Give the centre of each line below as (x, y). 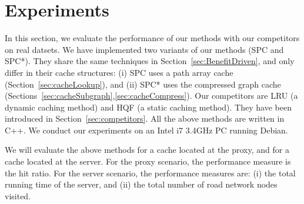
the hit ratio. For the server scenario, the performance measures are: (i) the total (150, 173)
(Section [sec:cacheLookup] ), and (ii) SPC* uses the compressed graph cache (143, 84)
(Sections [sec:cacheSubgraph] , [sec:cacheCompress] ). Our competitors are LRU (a (151, 96)
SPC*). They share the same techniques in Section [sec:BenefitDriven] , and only (150, 61)
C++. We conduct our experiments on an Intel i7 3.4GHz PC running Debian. (146, 130)
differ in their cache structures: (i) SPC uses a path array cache (119, 72)
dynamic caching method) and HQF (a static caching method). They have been (148, 107)
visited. (18, 195)
